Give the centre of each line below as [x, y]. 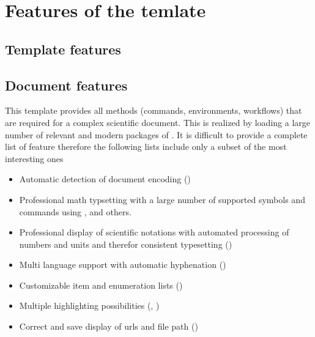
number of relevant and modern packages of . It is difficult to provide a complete [156, 134]
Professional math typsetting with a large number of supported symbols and [162, 199]
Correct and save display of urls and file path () [109, 326]
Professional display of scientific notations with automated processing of [154, 232]
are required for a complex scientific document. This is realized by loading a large [157, 122]
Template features [63, 49]
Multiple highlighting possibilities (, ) [89, 306]
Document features [66, 85]
